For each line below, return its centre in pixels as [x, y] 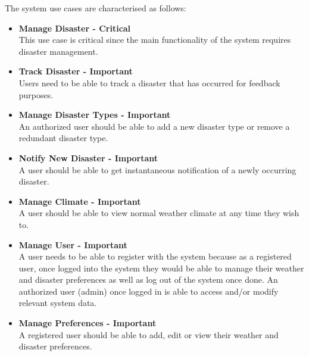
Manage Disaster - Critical [75, 28]
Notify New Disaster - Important [88, 157]
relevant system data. [58, 303]
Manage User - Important [73, 244]
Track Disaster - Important [76, 71]
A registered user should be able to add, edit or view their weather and [149, 334]
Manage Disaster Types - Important [95, 115]
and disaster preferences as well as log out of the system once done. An [148, 280]
